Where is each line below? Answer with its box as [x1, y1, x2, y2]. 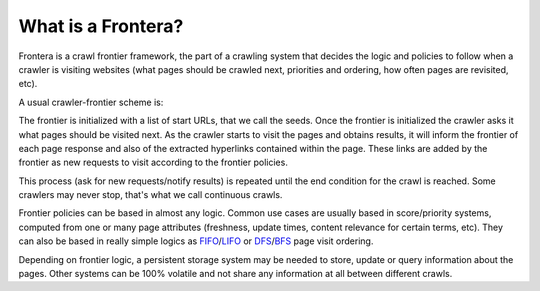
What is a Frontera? [18, 15, 184, 37]
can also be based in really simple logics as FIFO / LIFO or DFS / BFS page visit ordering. [18, 235, 374, 247]
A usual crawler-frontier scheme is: [18, 96, 164, 108]
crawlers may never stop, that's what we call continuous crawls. [18, 189, 283, 201]
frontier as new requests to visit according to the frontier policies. [18, 156, 289, 169]
